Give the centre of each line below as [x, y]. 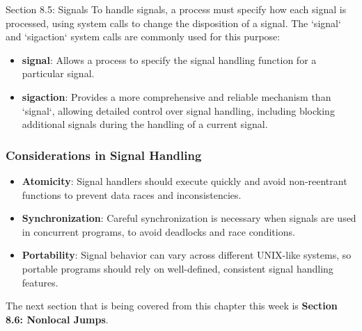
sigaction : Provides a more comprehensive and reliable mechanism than [176, 96]
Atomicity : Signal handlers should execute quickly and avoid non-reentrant [184, 180]
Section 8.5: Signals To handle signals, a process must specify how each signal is [176, 9]
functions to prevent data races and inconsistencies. [132, 194]
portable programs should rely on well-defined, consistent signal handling [178, 268]
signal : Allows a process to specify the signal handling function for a [169, 59]
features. [40, 282]
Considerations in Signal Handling [104, 155]
